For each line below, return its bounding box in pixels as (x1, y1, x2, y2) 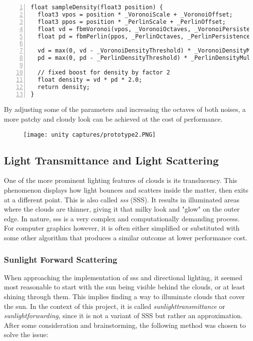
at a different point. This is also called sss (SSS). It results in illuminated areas (4, 194, 240, 204)
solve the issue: (4, 329, 49, 340)
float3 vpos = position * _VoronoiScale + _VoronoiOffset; (37, 11, 233, 18)
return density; (37, 83, 90, 90)
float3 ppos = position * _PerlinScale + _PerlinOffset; (37, 18, 226, 25)
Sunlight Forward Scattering (4, 253, 117, 265)
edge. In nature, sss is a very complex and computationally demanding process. (4, 213, 240, 223)
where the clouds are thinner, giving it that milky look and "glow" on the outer (4, 204, 240, 214)
